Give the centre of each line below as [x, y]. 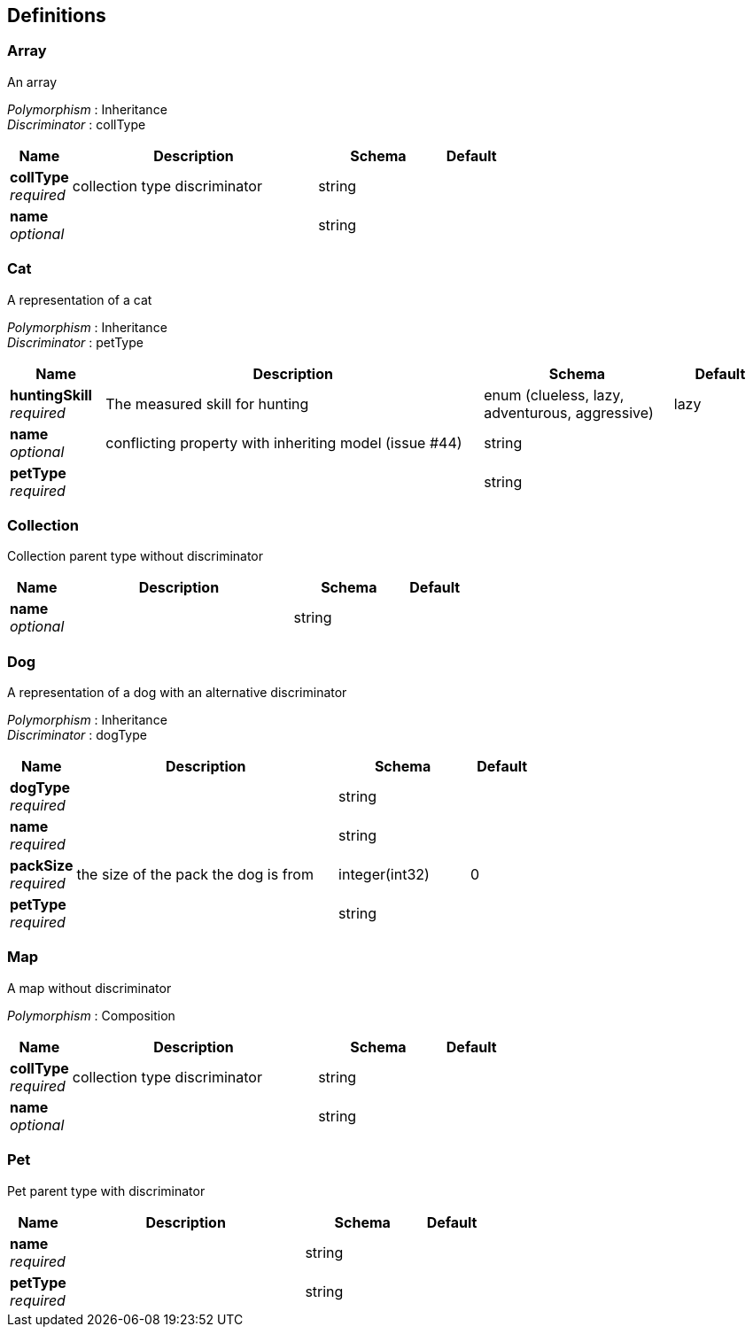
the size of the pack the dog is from [195, 875]
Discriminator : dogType [77, 735]
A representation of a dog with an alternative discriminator [177, 693]
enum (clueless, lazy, [554, 395]
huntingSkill [51, 395]
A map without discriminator [89, 988]
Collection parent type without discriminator [136, 556]
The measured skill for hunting [207, 403]
